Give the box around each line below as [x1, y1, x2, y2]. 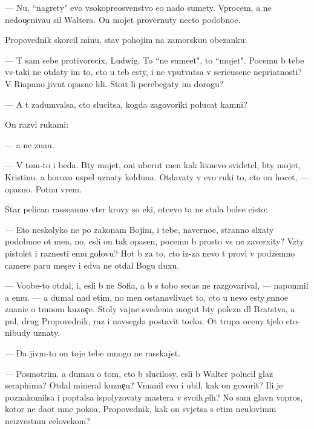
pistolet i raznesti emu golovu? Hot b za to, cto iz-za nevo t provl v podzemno [5, 246, 295, 259]
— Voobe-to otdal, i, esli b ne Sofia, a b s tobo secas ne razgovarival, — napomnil [5, 279, 309, 292]
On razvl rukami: [5, 118, 69, 131]
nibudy [5, 326, 31, 339]
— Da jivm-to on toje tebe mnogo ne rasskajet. [5, 347, 181, 359]
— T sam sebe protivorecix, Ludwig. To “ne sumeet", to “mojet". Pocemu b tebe [5, 53, 304, 66]
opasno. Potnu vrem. [5, 182, 82, 195]
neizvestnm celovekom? [5, 414, 90, 427]
